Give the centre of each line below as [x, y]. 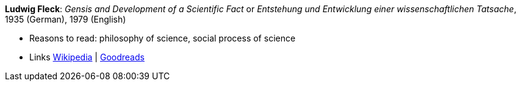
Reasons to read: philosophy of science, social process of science [163, 38]
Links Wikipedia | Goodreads [87, 57]
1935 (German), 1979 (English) [66, 19]
